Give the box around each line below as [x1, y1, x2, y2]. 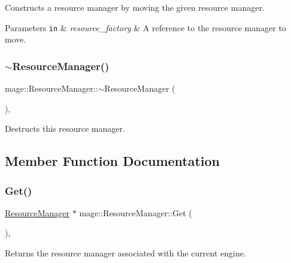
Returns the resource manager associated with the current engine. [5, 247, 246, 259]
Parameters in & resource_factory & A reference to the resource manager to [5, 21, 286, 34]
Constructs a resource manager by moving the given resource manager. [5, 1, 265, 13]
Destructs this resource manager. [5, 122, 125, 135]
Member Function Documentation [5, 152, 220, 170]
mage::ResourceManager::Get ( [79, 206, 192, 219]
